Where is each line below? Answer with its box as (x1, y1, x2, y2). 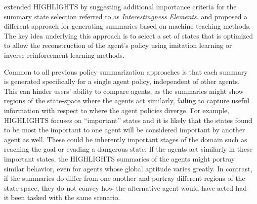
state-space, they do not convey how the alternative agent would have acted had (4, 182, 247, 193)
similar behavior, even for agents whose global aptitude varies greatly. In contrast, (4, 163, 253, 173)
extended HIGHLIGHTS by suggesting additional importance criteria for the (4, 1, 237, 11)
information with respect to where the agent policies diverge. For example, (4, 105, 229, 115)
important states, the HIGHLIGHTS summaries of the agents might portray (4, 153, 235, 163)
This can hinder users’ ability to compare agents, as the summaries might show (4, 85, 244, 96)
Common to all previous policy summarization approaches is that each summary (4, 66, 248, 77)
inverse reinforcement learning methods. (4, 49, 125, 60)
